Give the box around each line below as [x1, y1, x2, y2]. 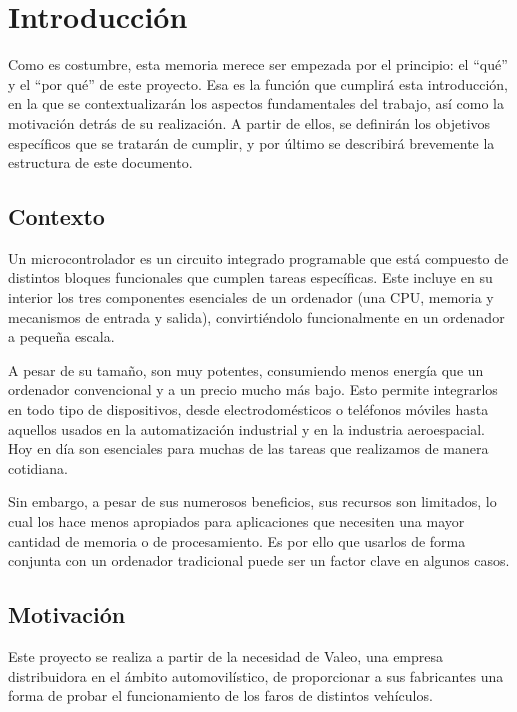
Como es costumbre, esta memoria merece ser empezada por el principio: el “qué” [8, 54, 508, 75]
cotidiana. [8, 457, 68, 478]
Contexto [8, 201, 105, 232]
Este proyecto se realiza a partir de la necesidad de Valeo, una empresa [8, 646, 444, 666]
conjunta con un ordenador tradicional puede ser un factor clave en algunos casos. [8, 550, 510, 571]
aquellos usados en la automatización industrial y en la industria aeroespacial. [8, 418, 485, 439]
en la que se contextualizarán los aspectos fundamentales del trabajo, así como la [8, 93, 504, 114]
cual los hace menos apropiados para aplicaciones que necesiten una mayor [8, 511, 465, 532]
